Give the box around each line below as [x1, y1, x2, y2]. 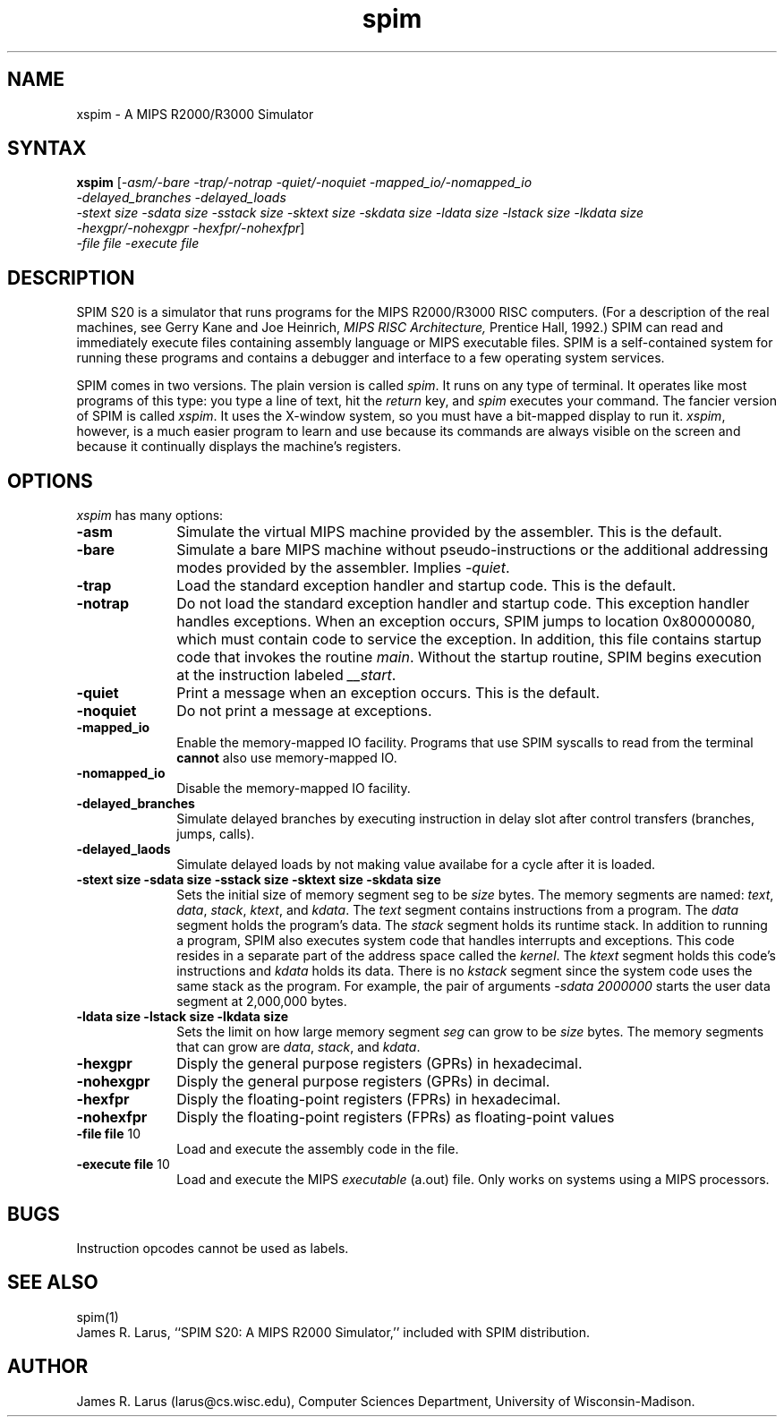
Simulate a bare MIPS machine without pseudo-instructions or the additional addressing [176, 541, 769, 559]
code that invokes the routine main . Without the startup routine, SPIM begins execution [176, 648, 762, 667]
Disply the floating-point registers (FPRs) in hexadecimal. [176, 1090, 561, 1109]
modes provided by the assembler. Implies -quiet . [176, 559, 510, 577]
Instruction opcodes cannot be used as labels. [76, 1240, 349, 1256]
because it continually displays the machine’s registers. [76, 439, 402, 455]
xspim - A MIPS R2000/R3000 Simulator [76, 106, 314, 122]
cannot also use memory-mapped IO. [176, 750, 397, 766]
